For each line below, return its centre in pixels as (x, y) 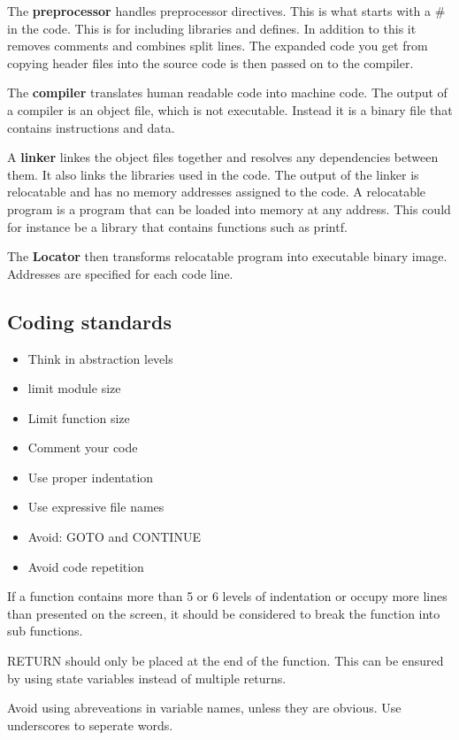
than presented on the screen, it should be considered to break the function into (224, 613)
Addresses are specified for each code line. (120, 273)
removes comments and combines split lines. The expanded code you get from (218, 46)
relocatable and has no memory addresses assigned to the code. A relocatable (217, 192)
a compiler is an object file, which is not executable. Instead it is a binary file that (230, 109)
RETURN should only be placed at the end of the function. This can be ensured (226, 661)
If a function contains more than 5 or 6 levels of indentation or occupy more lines (227, 596)
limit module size (74, 388)
